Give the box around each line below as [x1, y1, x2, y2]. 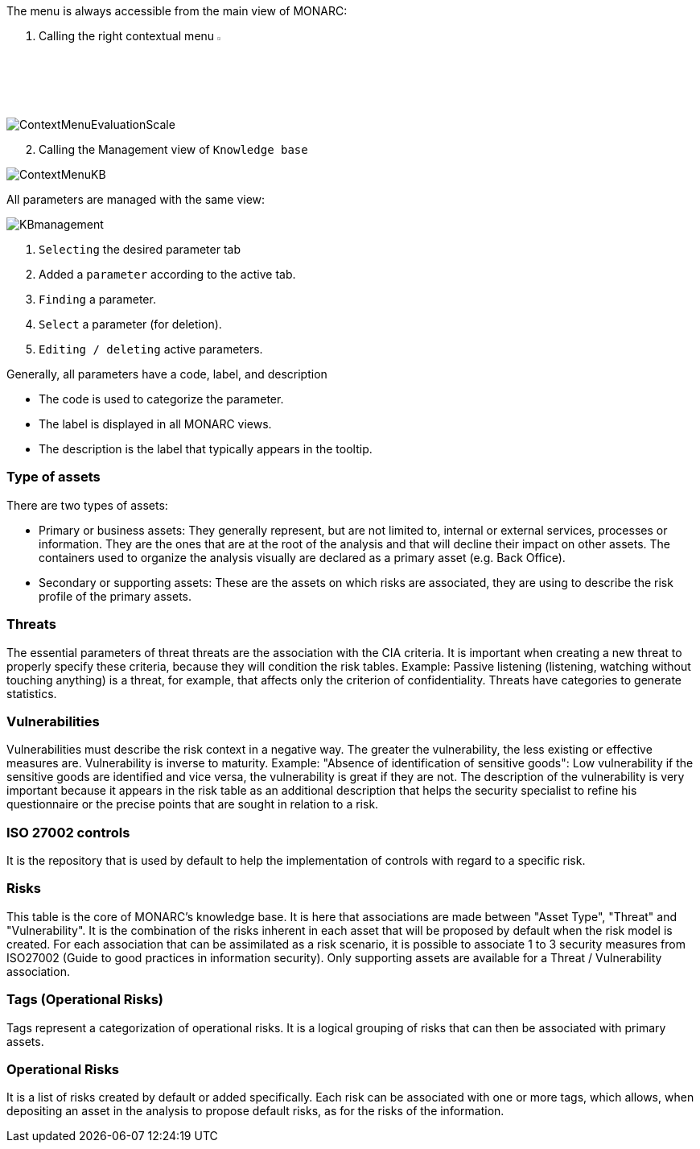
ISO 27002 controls [6, 824, 130, 841]
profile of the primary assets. [39, 589, 191, 603]
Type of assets [6, 469, 101, 486]
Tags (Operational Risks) [6, 991, 163, 1008]
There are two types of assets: [6, 498, 168, 512]
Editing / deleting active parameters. [39, 342, 263, 357]
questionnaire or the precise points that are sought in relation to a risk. [6, 797, 379, 812]
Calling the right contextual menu [39, 29, 215, 43]
